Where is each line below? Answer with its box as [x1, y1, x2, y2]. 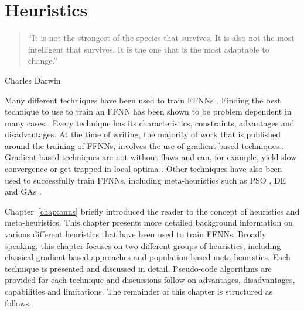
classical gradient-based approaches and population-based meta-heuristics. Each [5, 251, 291, 263]
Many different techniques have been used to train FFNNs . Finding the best [5, 94, 281, 106]
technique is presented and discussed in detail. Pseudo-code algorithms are [5, 262, 272, 274]
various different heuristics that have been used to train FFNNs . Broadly [5, 228, 267, 240]
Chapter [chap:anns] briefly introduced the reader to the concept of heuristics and [5, 205, 300, 217]
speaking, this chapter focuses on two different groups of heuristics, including [5, 239, 281, 251]
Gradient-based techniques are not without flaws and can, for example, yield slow [5, 151, 297, 163]
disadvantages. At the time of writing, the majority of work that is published [5, 128, 281, 140]
